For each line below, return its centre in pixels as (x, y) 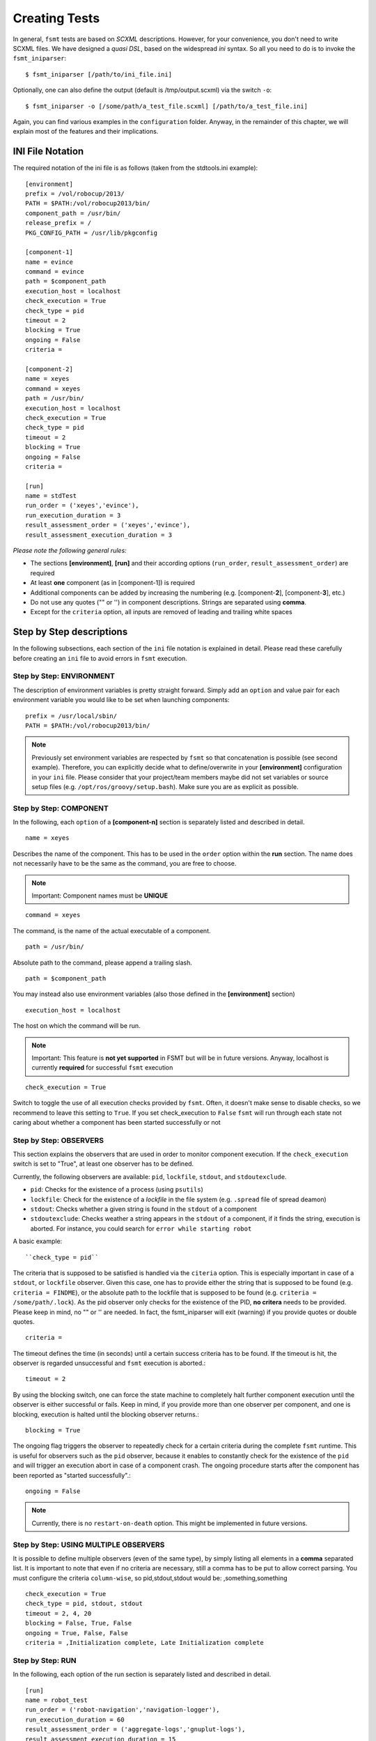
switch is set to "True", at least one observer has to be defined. (103, 1164)
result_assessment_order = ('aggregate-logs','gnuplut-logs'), (135, 1730)
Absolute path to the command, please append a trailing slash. (103, 962)
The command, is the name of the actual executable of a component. (112, 930)
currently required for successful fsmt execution (102, 1068)
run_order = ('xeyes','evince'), (82, 506)
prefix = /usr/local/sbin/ (71, 716)
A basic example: (38, 1241)
